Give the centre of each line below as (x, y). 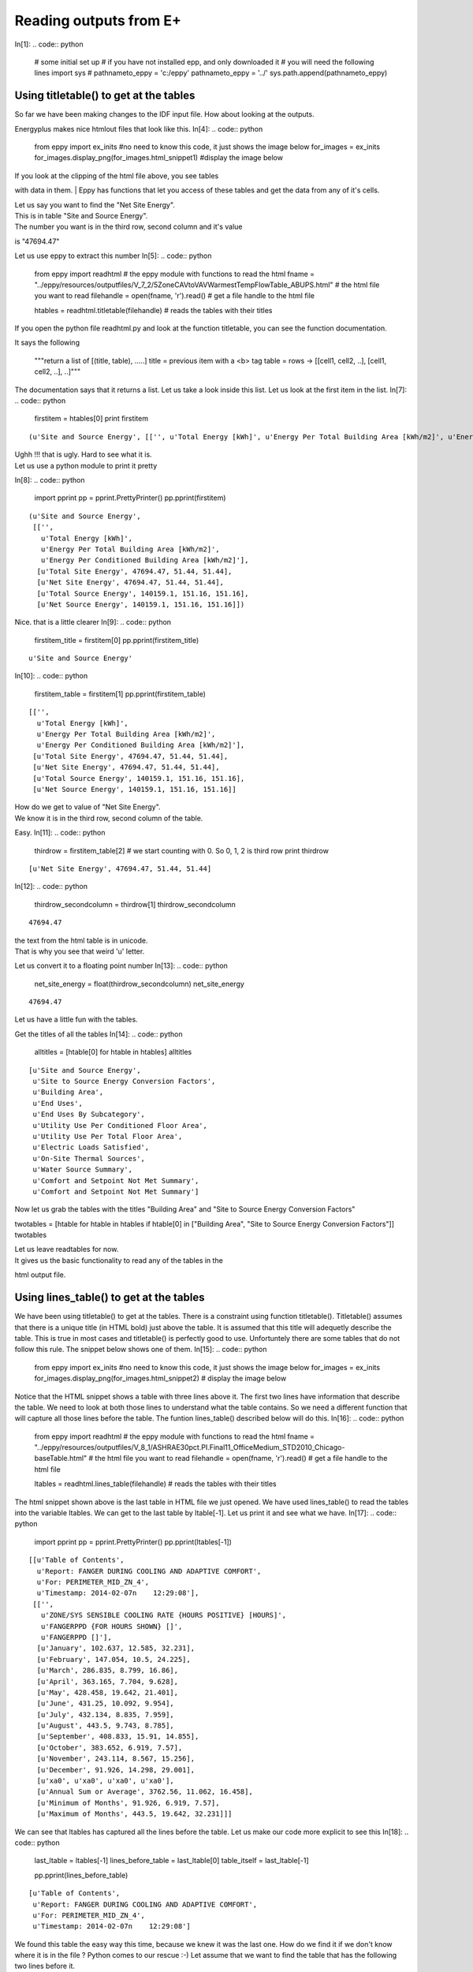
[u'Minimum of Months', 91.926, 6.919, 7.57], (128, 1803)
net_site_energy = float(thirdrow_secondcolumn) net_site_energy (139, 984)
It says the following (47, 342)
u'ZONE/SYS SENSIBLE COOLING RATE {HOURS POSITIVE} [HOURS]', (164, 1615)
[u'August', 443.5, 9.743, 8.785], (106, 1726)
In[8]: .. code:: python (50, 480)
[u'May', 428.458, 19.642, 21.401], (108, 1692)
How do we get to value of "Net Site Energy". (88, 807)
